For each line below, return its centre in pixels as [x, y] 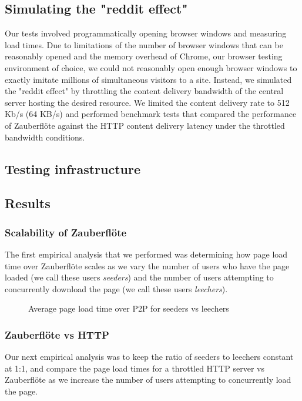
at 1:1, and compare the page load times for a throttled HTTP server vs [135, 368]
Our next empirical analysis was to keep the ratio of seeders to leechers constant [149, 357]
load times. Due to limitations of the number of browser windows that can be [144, 44]
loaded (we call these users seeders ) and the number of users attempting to [139, 277]
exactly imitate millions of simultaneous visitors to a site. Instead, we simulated [148, 79]
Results [28, 203]
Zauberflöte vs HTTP [57, 334]
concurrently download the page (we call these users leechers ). [116, 288]
